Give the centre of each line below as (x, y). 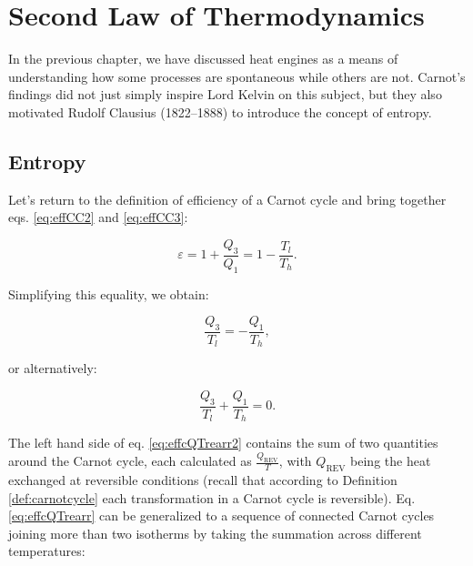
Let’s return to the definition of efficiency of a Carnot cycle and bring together (227, 199)
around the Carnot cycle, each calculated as (130, 461)
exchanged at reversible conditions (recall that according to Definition (203, 479)
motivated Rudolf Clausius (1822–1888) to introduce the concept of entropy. (220, 111)
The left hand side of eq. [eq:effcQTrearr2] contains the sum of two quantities (223, 443)
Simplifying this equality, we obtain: (109, 293)
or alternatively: (53, 368)
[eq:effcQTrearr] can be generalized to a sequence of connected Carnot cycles (221, 515)
